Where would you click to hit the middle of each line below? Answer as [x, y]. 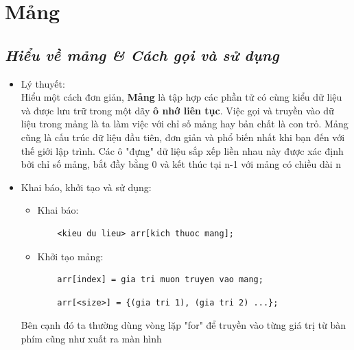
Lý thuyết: [43, 83]
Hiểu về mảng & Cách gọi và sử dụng [142, 54]
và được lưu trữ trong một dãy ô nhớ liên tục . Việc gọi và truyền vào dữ [177, 110]
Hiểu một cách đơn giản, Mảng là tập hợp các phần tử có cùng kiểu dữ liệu [181, 97]
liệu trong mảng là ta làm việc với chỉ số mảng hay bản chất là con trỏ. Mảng [185, 124]
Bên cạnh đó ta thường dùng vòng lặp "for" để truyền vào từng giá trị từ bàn [184, 325]
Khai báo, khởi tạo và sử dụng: [86, 187]
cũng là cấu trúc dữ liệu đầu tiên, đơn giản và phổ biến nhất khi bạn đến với [183, 137]
